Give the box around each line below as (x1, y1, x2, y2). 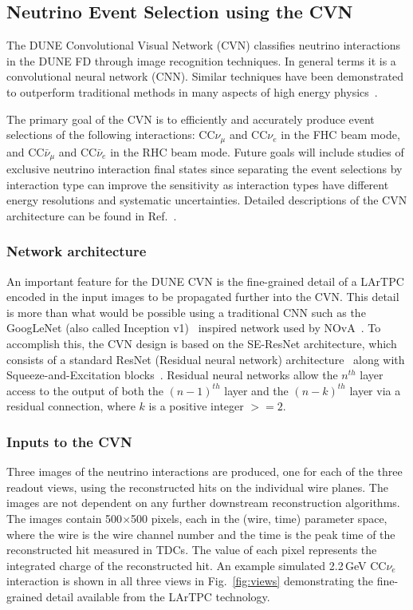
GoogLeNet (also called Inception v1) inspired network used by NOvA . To (6, 319, 381, 336)
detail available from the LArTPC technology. (45, 588, 270, 604)
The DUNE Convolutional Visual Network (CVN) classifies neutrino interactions (6, 37, 401, 53)
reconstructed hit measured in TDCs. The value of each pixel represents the (6, 541, 377, 558)
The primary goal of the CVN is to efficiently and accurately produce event (6, 110, 375, 127)
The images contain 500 (6, 510, 123, 527)
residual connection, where (6, 398, 136, 414)
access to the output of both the (6, 382, 163, 398)
